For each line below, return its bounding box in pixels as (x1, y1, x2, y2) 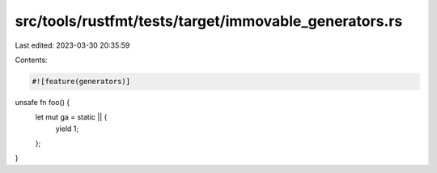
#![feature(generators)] (32, 77, 131, 86)
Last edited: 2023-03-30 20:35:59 (15, 40, 130, 50)
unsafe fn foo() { (15, 97, 70, 107)
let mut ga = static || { (35, 112, 108, 122)
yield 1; (55, 124, 79, 133)
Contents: (15, 55, 48, 65)
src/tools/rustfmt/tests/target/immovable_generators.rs (15, 12, 403, 30)
